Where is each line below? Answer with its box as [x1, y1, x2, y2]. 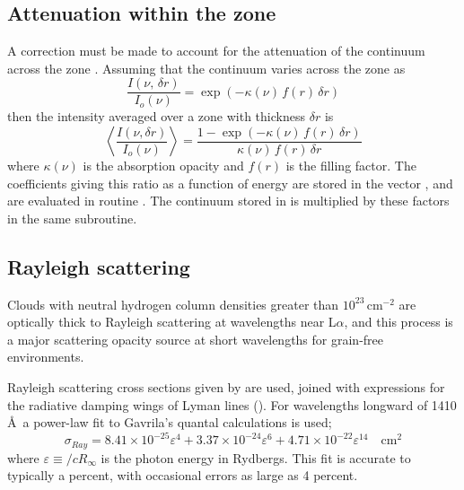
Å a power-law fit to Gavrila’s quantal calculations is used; [7, 413, 332, 432]
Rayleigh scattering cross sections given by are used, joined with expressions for [7, 378, 445, 396]
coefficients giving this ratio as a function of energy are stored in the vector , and [7, 173, 453, 192]
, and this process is [344, 312, 453, 331]
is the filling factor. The [285, 156, 416, 175]
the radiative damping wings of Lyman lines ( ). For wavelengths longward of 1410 [7, 395, 457, 414]
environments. [7, 347, 84, 366]
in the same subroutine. [7, 208, 137, 227]
